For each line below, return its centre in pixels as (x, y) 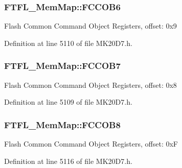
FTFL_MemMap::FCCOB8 (62, 124)
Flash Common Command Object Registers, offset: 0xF (91, 144)
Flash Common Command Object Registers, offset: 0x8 (90, 85)
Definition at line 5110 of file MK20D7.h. (68, 43)
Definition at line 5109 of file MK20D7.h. (68, 102)
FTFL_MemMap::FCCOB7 (62, 66)
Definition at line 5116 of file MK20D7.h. (68, 161)
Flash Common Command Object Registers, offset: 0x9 (90, 26)
